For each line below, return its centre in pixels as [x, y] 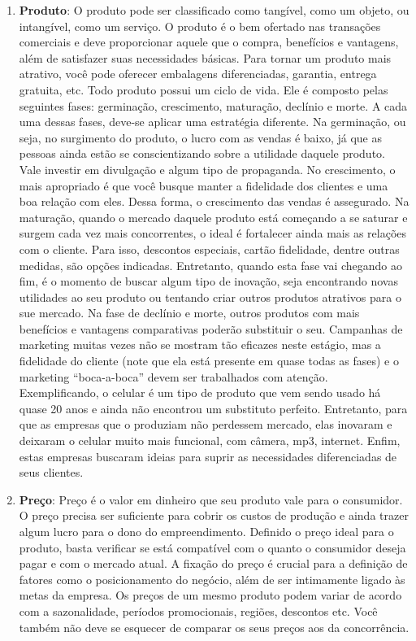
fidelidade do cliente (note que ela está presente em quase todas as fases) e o [209, 361]
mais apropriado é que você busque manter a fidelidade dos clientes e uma [204, 185]
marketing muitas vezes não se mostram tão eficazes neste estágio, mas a [200, 344]
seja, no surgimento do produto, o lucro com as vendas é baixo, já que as [200, 137]
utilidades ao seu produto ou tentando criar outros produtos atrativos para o [210, 297]
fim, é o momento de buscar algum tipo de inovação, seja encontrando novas [208, 281]
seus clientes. [51, 472]
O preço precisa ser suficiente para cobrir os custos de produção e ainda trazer [214, 515]
